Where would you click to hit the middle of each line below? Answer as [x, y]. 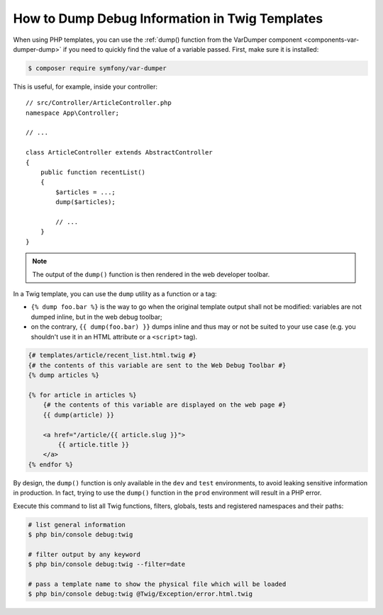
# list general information [77, 525]
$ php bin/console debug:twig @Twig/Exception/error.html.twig [140, 594]
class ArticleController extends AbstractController [119, 153]
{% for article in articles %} [83, 395]
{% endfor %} [51, 464]
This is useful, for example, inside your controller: [85, 86]
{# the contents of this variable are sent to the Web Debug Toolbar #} [157, 365]
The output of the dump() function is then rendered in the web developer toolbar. [151, 274]
